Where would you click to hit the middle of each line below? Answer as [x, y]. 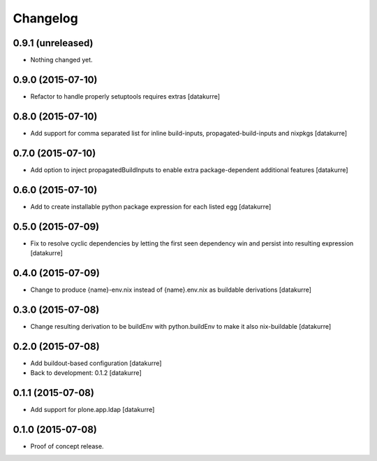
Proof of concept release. [67, 446]
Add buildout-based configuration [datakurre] [96, 363]
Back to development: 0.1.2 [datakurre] [86, 373]
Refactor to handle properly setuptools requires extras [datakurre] [125, 96]
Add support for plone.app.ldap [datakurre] [93, 410]
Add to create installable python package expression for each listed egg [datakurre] [151, 206]
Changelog [45, 18]
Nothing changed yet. [62, 60]
